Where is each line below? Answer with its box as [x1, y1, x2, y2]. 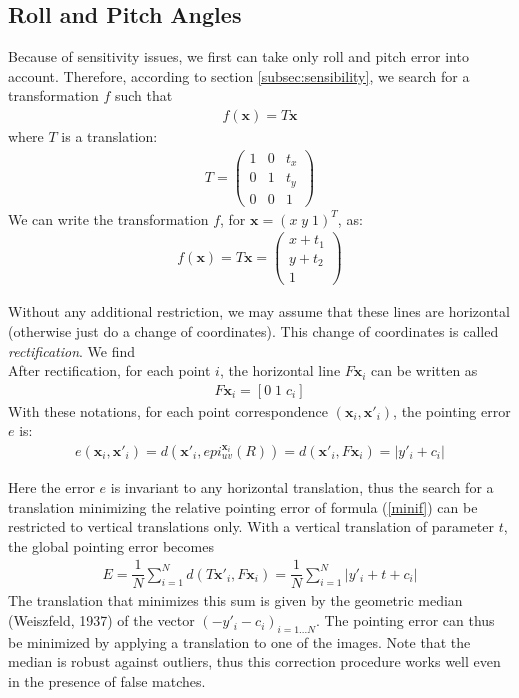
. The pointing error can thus [315, 610, 495, 631]
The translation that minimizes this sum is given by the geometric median [8, 590, 463, 611]
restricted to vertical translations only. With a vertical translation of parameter [8, 516, 494, 537]
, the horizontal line [219, 360, 341, 381]
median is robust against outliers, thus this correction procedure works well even [8, 651, 501, 672]
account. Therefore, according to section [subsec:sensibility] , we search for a [8, 65, 470, 86]
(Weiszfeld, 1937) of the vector [8, 610, 195, 631]
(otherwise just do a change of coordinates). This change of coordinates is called [8, 320, 499, 341]
